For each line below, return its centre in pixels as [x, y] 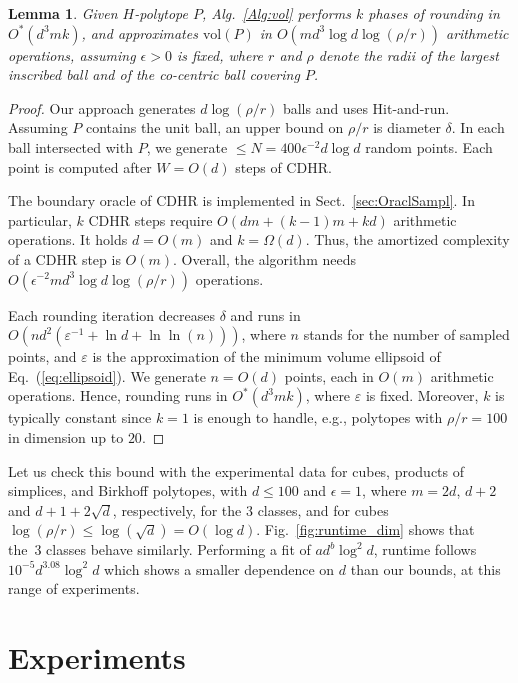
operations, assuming [72, 54]
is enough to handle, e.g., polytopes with [318, 417]
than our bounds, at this [425, 568]
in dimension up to [66, 436]
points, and [42, 356]
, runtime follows [425, 549]
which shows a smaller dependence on [219, 568]
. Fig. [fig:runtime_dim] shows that [365, 529]
